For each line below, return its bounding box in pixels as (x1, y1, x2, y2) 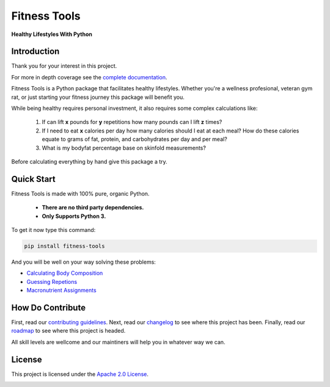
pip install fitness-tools (24, 243, 105, 250)
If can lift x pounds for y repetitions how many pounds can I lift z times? (42, 118, 222, 126)
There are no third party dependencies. (42, 204, 144, 211)
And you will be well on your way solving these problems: (11, 258, 156, 266)
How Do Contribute (11, 303, 86, 313)
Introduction (11, 46, 60, 57)
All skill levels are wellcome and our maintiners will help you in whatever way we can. (11, 338, 226, 345)
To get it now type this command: (11, 226, 96, 234)
